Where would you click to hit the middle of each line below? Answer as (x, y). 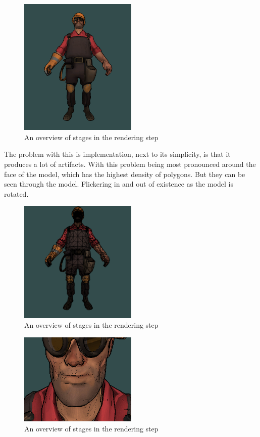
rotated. (16, 193)
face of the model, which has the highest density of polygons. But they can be (125, 174)
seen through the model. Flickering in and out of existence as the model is (119, 184)
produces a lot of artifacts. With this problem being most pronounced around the (130, 164)
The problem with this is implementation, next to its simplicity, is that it (117, 154)
